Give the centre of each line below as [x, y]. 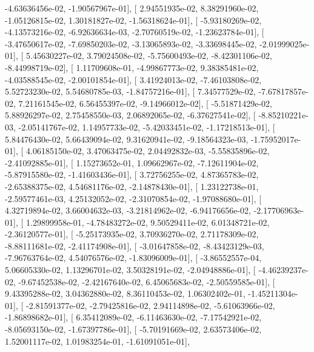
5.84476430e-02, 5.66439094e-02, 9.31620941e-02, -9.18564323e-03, [127, 139]
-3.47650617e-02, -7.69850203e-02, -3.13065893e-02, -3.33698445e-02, [131, 43]
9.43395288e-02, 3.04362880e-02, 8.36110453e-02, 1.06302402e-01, [125, 293]
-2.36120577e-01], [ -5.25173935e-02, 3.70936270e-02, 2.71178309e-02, [132, 234]
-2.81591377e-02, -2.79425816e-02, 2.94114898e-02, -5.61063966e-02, [150, 305]
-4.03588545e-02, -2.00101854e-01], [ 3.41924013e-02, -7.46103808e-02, [133, 79]
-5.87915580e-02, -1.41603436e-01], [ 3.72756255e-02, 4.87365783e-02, [132, 174]
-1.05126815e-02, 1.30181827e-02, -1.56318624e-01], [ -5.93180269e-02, [133, 20]
